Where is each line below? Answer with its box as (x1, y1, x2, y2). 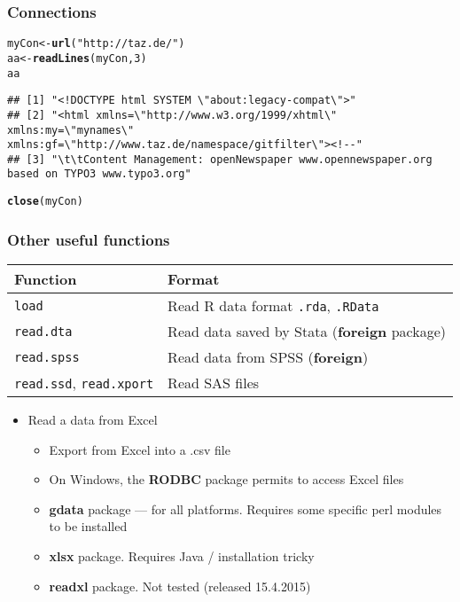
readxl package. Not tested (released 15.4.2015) (49, 576, 311, 595)
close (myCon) (7, 195, 83, 208)
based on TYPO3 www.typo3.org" (7, 168, 191, 181)
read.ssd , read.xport (14, 372, 154, 393)
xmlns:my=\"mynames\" (7, 123, 135, 137)
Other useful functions (7, 228, 170, 250)
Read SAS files (168, 372, 260, 393)
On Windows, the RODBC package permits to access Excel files (49, 470, 404, 489)
